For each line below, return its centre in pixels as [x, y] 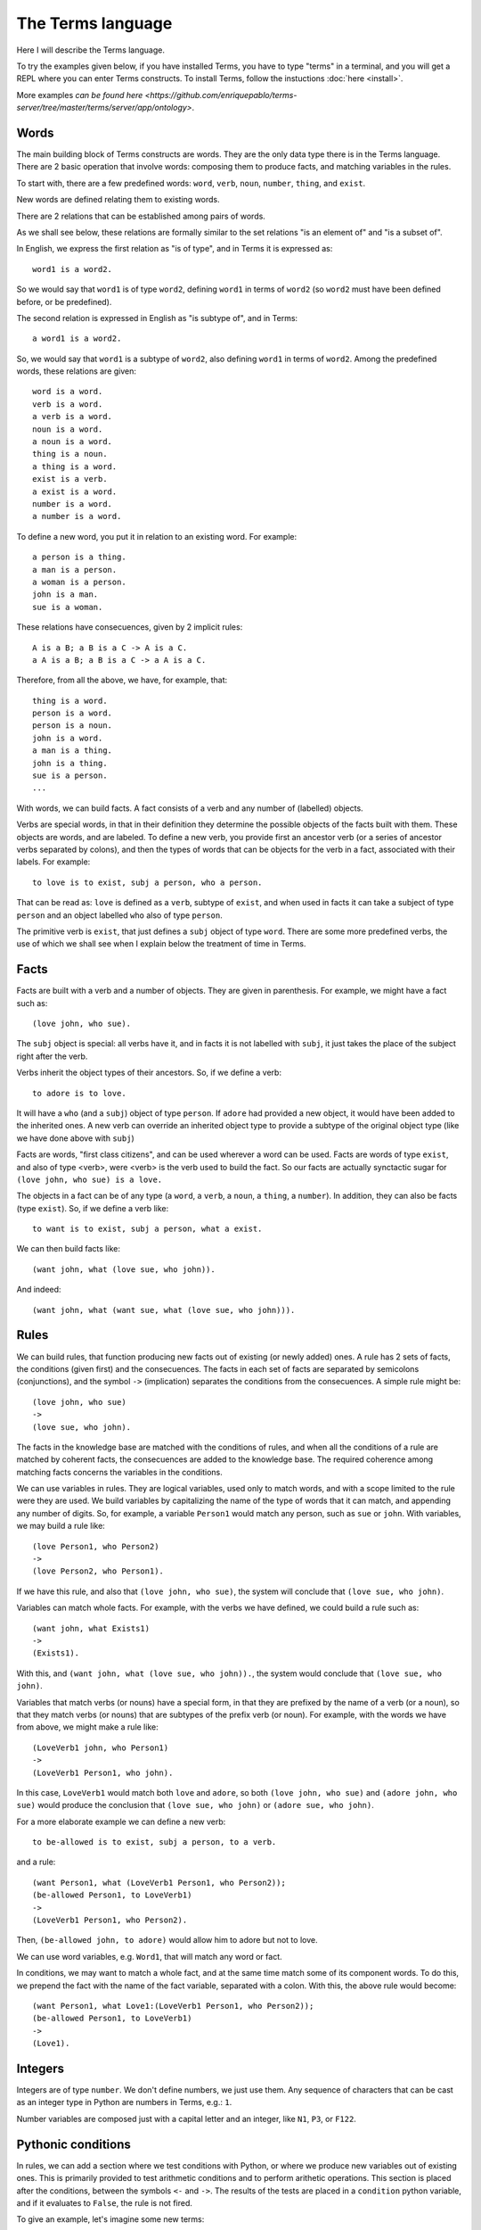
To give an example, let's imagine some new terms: [110, 2219]
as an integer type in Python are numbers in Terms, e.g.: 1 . [124, 2102]
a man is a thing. [73, 751]
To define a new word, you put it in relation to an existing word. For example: [157, 536]
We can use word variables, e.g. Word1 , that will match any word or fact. [149, 1956]
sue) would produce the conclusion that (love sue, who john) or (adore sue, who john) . [195, 1805]
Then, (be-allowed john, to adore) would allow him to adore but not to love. [167, 1940]
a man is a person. [75, 570]
